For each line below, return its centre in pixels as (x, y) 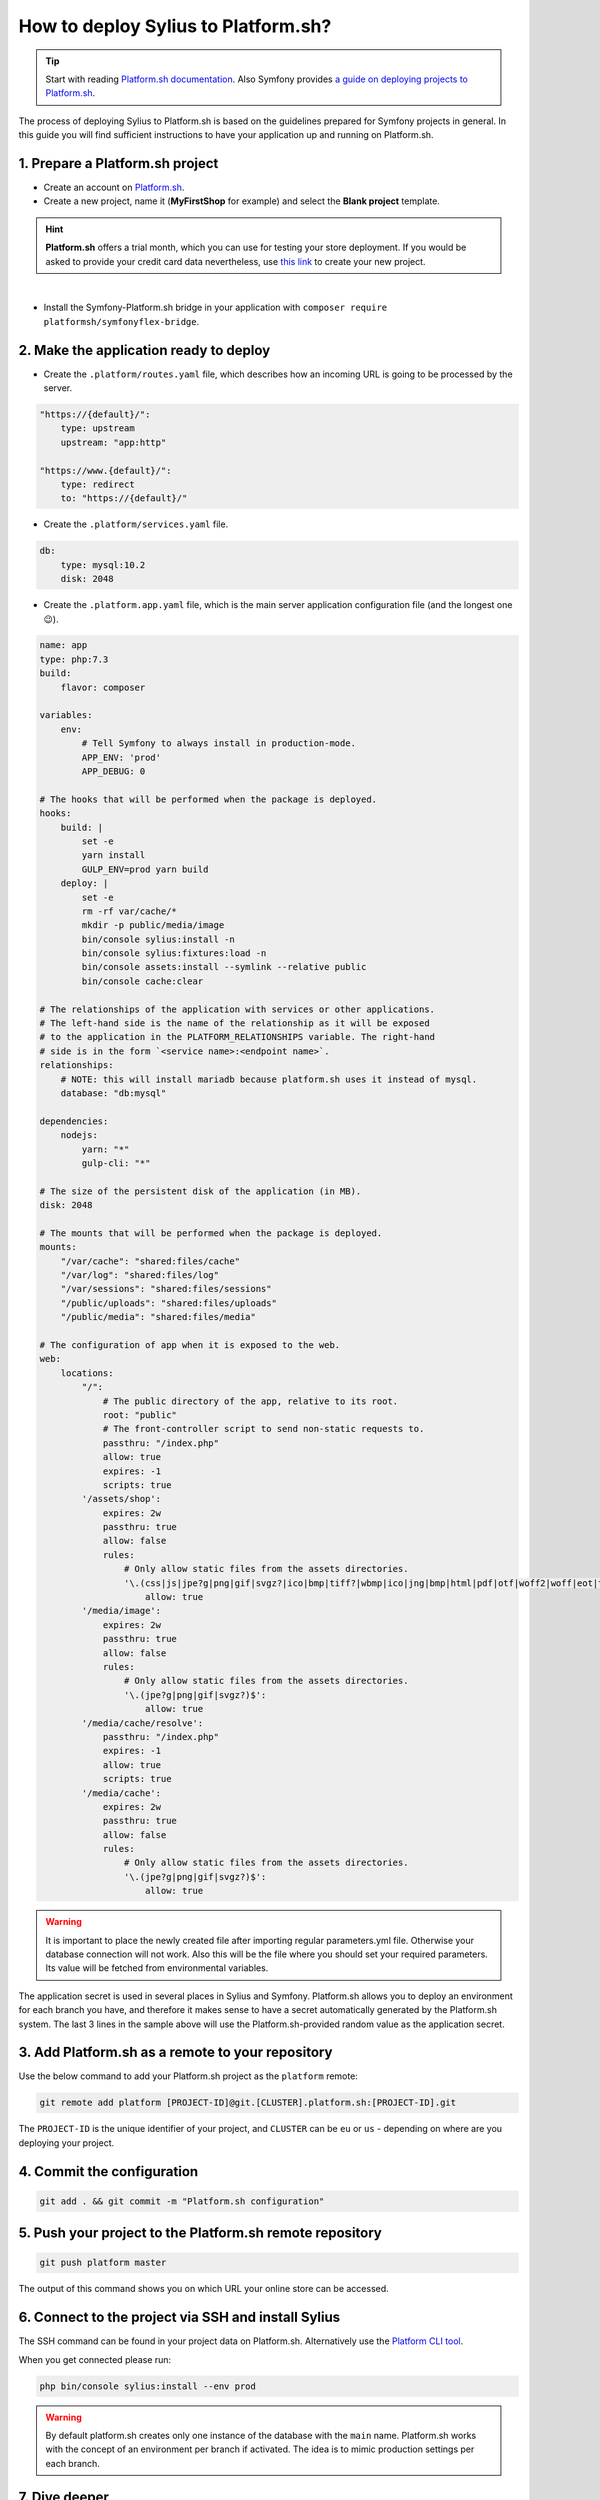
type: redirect (97, 484)
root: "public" (139, 1414)
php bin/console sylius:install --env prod (148, 2386)
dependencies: (74, 1121)
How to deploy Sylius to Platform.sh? (175, 26)
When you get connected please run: (95, 2359)
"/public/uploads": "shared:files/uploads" (168, 1303)
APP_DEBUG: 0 (113, 771)
